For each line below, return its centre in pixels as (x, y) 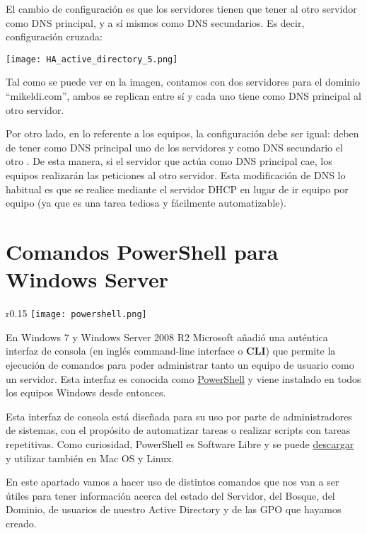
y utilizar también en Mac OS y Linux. (90, 458)
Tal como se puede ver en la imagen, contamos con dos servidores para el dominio (183, 82)
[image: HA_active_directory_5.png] (92, 59)
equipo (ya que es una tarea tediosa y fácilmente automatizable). (146, 203)
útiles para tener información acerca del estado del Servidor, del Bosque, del (170, 495)
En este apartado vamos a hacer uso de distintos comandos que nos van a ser (173, 482)
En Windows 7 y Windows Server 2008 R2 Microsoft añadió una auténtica (167, 337)
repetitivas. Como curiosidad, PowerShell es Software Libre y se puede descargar (180, 443)
